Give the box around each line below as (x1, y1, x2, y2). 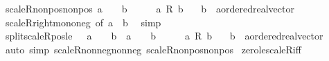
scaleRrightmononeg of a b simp (5, 15, 161, 29)
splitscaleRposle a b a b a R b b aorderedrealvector (5, 28, 323, 43)
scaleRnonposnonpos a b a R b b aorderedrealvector (5, 1, 294, 15)
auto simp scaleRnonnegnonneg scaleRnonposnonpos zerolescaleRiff (5, 42, 301, 56)
